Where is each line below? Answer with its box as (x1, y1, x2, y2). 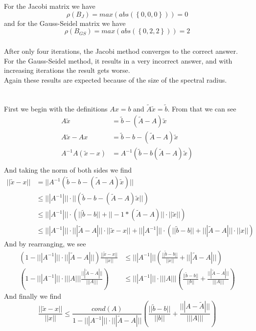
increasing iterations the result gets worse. (4, 65, 130, 75)
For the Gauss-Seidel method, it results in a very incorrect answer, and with (4, 55, 233, 66)
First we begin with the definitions (4, 103, 108, 113)
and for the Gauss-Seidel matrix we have (4, 18, 126, 28)
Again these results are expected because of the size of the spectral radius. (4, 74, 227, 85)
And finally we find (4, 290, 62, 301)
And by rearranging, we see (4, 239, 86, 249)
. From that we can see (167, 103, 236, 113)
